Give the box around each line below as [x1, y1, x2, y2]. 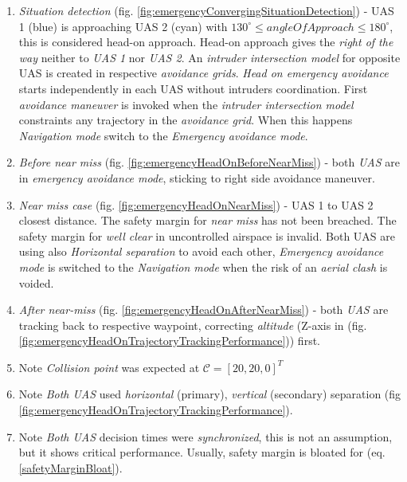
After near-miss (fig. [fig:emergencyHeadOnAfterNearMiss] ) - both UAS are [18, 301, 389, 318]
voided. [18, 274, 54, 291]
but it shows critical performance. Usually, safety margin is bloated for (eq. [18, 444, 385, 460]
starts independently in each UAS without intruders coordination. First [18, 80, 368, 96]
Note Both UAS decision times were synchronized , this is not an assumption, [18, 428, 393, 445]
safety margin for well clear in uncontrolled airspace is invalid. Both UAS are [18, 227, 396, 244]
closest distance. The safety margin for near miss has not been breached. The [18, 212, 397, 229]
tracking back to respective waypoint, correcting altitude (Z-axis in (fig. [18, 316, 367, 333]
